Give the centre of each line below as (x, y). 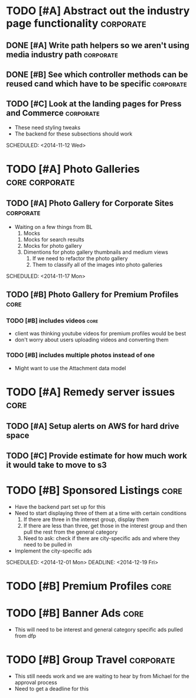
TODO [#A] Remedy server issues (91, 392)
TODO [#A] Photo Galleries (73, 169)
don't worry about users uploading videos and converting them (92, 340)
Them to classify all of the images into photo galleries (97, 264)
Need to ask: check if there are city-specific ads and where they (102, 538)
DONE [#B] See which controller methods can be (97, 74)
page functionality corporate (76, 23)
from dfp (25, 636)
